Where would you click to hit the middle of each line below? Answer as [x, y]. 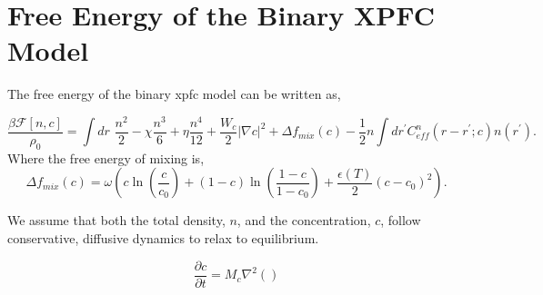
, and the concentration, [304, 220]
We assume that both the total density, [116, 220]
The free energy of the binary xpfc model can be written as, [174, 94]
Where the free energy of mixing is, [106, 157]
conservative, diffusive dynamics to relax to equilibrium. [163, 238]
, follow [401, 220]
